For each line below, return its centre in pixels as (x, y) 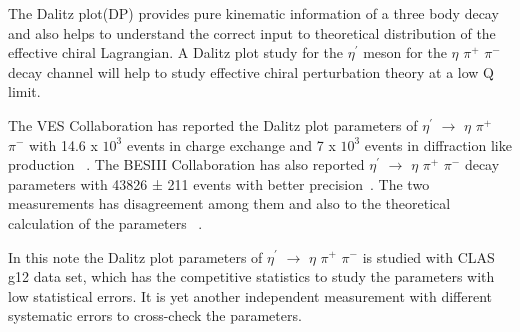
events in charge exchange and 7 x (231, 144)
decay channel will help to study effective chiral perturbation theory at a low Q (251, 71)
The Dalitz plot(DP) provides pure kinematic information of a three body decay (253, 13)
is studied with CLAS (428, 256)
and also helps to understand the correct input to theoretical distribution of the (252, 32)
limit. (24, 91)
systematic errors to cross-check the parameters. (155, 315)
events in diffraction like (438, 144)
